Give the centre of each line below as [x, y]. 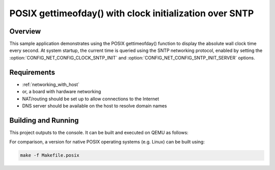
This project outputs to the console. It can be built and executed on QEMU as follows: [99, 132]
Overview [25, 31]
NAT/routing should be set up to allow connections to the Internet [91, 99]
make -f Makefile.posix [50, 155]
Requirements [32, 72]
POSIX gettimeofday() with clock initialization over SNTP [132, 13]
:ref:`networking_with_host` [51, 84]
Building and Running [44, 120]
